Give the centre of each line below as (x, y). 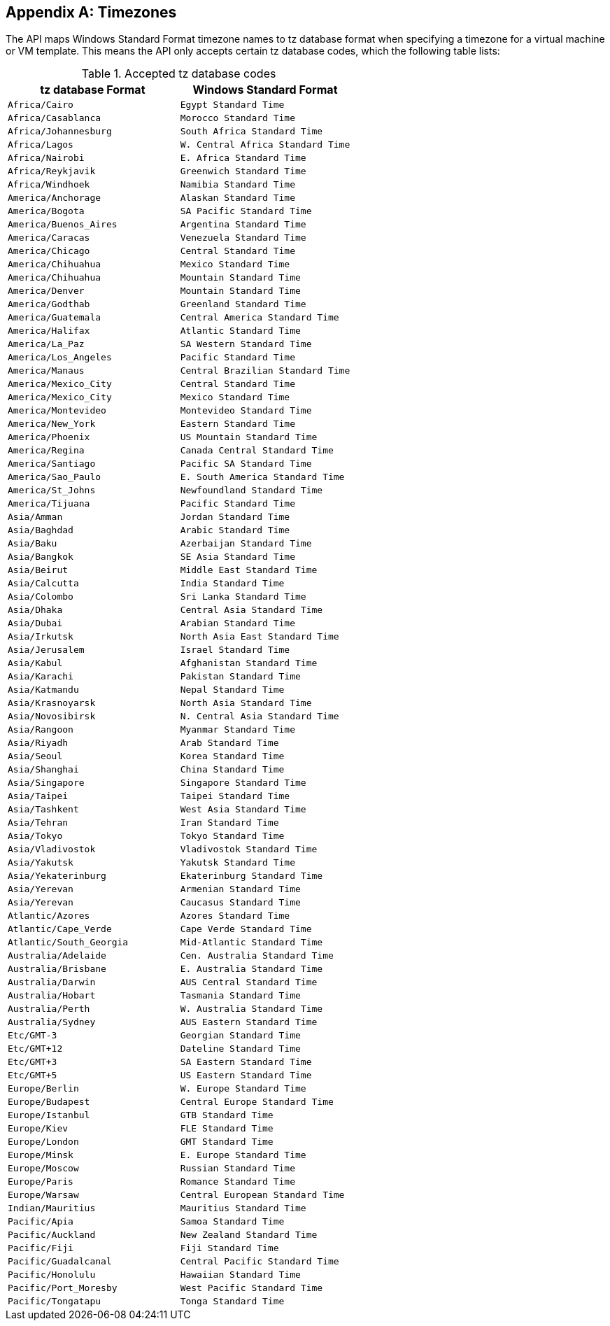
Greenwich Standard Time (243, 171)
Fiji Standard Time (229, 1248)
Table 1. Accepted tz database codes (179, 74)
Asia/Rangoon (41, 730)
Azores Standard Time (235, 916)
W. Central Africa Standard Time (265, 145)
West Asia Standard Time (243, 810)
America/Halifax (49, 331)
